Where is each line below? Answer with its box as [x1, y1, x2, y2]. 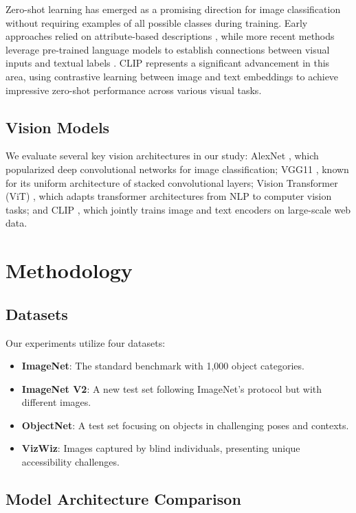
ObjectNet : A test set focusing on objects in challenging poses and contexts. [21, 418, 349, 432]
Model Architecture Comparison [5, 488, 241, 510]
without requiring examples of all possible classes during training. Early [5, 15, 308, 30]
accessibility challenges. [21, 455, 120, 469]
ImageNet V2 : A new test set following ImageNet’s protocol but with [21, 381, 322, 396]
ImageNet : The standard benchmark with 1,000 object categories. [21, 358, 304, 373]
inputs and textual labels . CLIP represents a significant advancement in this [5, 56, 330, 70]
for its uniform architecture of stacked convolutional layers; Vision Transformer [5, 175, 338, 190]
